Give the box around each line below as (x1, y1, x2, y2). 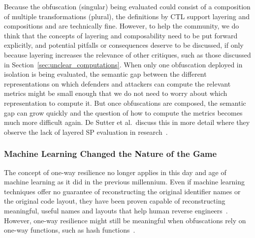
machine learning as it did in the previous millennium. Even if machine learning (4, 177, 245, 187)
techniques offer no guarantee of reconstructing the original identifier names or (4, 186, 241, 196)
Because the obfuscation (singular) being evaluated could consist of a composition (4, 1, 251, 11)
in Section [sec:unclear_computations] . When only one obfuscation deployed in (4, 59, 243, 69)
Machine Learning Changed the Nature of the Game (4, 148, 217, 160)
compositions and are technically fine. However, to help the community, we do (4, 21, 239, 31)
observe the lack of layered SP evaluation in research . (4, 126, 168, 137)
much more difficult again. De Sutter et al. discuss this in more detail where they (4, 117, 250, 127)
